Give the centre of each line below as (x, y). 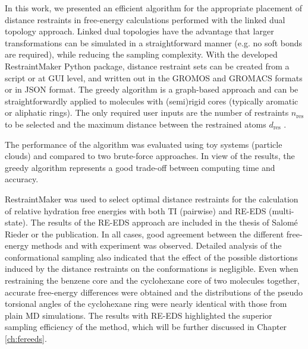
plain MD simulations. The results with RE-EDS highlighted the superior (139, 315)
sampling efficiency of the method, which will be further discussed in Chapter (146, 327)
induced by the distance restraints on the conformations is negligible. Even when (152, 269)
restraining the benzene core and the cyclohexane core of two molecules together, (152, 280)
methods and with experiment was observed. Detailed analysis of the (156, 245)
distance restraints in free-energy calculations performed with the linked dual (145, 19)
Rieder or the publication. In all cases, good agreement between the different (144, 234)
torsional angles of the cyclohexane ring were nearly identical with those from (146, 304)
